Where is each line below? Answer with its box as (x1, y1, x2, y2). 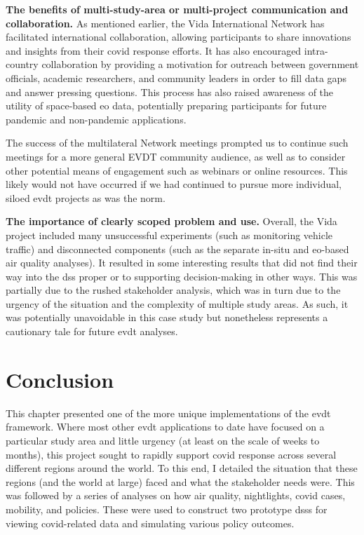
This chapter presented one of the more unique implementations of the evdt (6, 405, 331, 420)
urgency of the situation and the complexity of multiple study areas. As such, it (6, 296, 349, 311)
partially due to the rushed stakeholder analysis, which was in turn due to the (6, 283, 341, 297)
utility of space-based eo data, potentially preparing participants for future (6, 98, 327, 113)
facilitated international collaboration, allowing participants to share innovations (6, 29, 351, 44)
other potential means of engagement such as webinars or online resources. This (6, 163, 348, 177)
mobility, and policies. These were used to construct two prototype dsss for (6, 501, 328, 516)
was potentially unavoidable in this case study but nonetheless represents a (6, 310, 328, 325)
